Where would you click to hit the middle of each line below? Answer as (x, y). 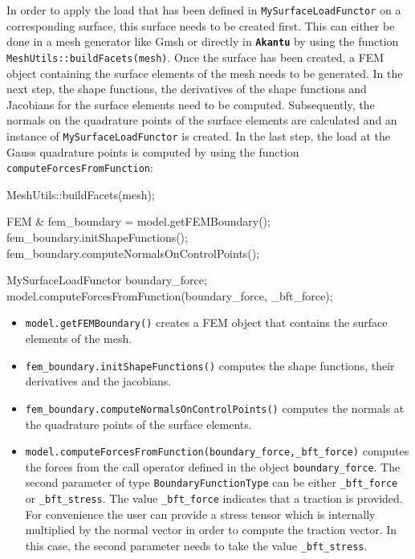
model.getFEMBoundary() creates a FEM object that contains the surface (206, 322)
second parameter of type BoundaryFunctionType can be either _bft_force (212, 482)
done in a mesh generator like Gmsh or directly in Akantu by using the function (203, 41)
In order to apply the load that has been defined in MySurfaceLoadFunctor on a (204, 10)
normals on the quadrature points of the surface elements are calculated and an (202, 120)
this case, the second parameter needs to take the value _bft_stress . (196, 545)
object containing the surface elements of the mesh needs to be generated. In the (205, 73)
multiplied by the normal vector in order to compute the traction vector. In (211, 530)
